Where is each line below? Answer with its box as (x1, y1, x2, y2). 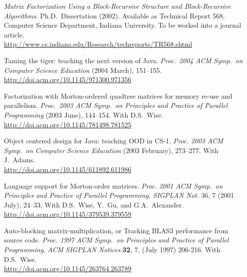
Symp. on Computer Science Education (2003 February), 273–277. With (4, 145, 219, 155)
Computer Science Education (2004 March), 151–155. (4, 65, 162, 75)
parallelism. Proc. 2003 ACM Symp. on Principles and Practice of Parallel (4, 100, 228, 110)
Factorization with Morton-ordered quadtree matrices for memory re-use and (4, 90, 232, 101)
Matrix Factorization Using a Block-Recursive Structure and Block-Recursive (4, 1, 231, 11)
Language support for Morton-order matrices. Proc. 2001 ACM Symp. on (4, 180, 223, 190)
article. (4, 29, 25, 39)
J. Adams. (4, 155, 35, 165)
